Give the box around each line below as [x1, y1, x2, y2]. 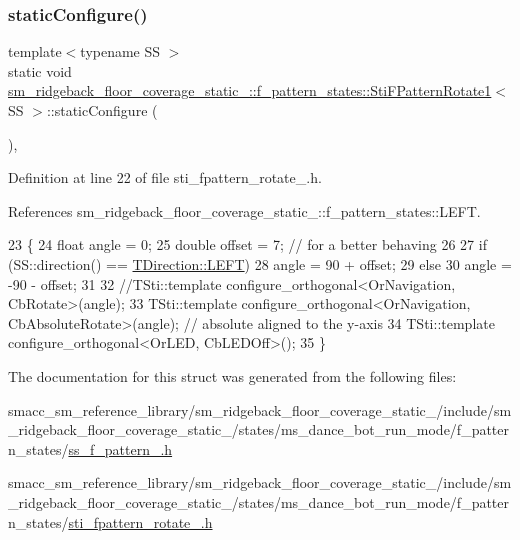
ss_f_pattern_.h [68, 438, 173, 459]
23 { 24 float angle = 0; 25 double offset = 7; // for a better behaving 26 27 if [8, 234, 487, 255]
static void [8, 60, 72, 81]
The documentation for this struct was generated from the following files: [8, 365, 457, 386]
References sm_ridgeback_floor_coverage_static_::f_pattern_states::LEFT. [8, 200, 481, 221]
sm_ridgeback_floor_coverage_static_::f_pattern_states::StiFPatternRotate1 [8, 80, 492, 101]
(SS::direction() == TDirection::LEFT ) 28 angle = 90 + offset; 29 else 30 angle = [8, 253, 512, 274]
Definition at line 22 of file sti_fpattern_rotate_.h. [8, 167, 322, 188]
